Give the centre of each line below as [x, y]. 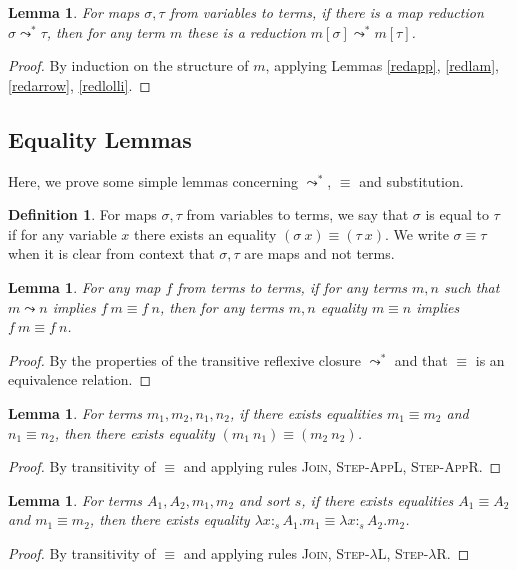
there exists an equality [205, 233]
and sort [264, 499]
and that [421, 359]
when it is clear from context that [111, 253]
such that [471, 286]
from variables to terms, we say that [297, 214]
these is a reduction [246, 31]
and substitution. [411, 180]
